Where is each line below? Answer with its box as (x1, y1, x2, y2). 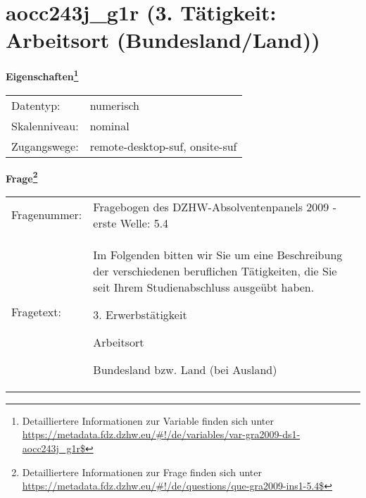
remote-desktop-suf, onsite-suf (89, 137, 237, 154)
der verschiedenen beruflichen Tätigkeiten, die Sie (93, 262, 337, 279)
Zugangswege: (11, 137, 79, 154)
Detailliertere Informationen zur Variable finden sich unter (22, 413, 274, 428)
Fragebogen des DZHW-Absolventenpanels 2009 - (93, 198, 336, 215)
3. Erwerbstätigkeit (93, 306, 187, 323)
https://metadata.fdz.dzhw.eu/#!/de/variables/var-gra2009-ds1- (22, 427, 301, 442)
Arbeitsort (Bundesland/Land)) (6, 25, 320, 54)
